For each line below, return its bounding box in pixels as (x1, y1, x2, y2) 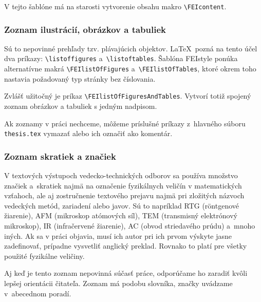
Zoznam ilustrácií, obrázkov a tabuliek (4, 23, 166, 35)
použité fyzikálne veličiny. (4, 250, 85, 261)
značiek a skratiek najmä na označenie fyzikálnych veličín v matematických (4, 180, 242, 191)
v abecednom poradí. (4, 288, 71, 298)
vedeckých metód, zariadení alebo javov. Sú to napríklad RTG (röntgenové (4, 200, 239, 211)
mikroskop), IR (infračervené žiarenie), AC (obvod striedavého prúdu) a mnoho (4, 220, 255, 231)
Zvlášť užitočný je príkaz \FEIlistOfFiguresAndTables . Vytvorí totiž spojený (4, 90, 251, 101)
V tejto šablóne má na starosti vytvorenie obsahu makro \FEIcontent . (4, 1, 227, 11)
